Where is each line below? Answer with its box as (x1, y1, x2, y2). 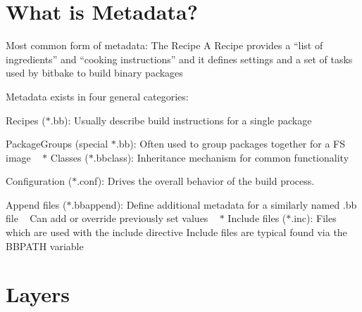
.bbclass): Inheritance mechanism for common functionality (93, 150, 349, 164)
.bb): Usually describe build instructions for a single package (50, 112, 312, 127)
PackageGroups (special (6, 136, 108, 151)
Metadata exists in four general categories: (6, 89, 189, 103)
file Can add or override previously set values (6, 211, 208, 226)
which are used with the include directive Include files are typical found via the (6, 225, 347, 240)
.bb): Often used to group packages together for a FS (116, 136, 346, 151)
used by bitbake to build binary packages (6, 65, 183, 80)
